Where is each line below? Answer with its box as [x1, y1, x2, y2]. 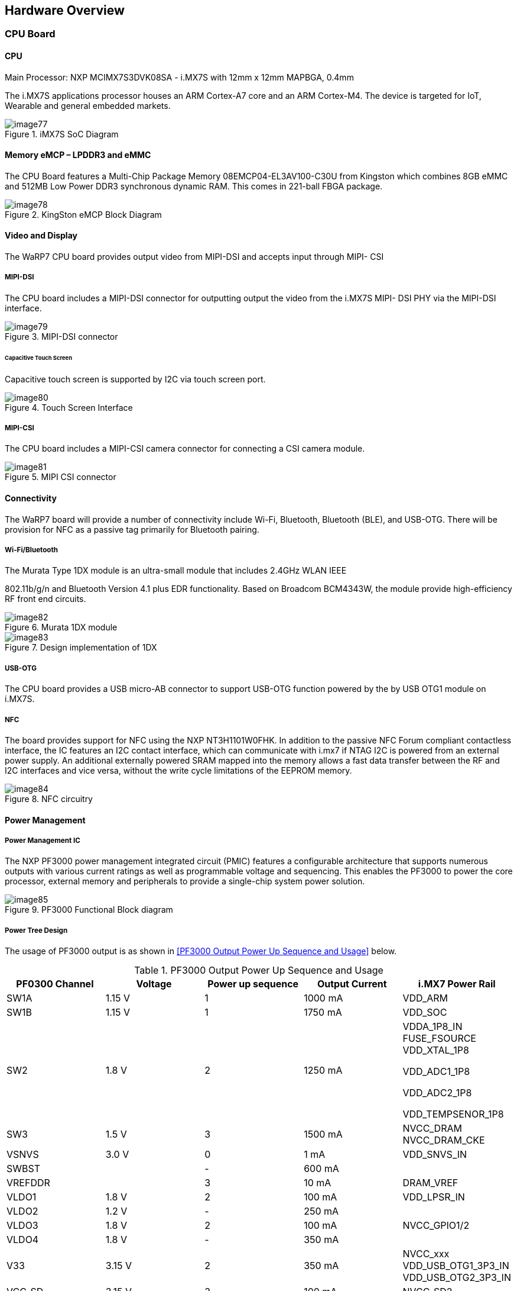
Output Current [317, 978, 387, 990]
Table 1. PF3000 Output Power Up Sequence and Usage [134, 964, 383, 977]
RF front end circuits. [5, 594, 86, 604]
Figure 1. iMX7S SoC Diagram [5, 128, 119, 139]
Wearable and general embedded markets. [5, 100, 171, 111]
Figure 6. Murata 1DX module [5, 622, 118, 633]
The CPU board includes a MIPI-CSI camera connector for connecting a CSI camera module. [5, 443, 365, 454]
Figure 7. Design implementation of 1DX [5, 642, 157, 653]
